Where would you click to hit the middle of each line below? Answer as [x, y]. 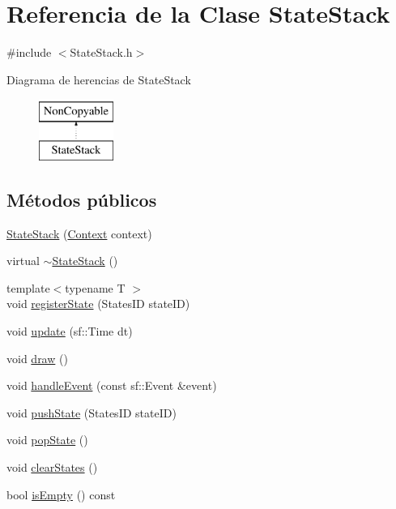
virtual [23, 261]
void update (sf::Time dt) [70, 331]
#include [29, 52]
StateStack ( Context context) [79, 233]
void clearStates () [52, 467]
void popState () [47, 440]
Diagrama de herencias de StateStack [99, 79]
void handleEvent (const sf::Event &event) [112, 385]
